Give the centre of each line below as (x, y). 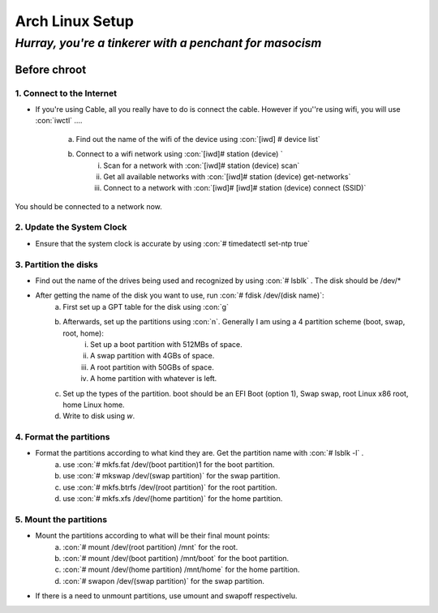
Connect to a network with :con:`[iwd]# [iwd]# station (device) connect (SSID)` (235, 188)
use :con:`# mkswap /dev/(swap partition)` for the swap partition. (172, 476)
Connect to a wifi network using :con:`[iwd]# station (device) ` (179, 154)
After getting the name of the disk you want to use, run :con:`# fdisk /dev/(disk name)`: (180, 295)
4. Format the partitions (62, 437)
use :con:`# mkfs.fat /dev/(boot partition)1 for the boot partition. (169, 464)
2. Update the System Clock (71, 227)
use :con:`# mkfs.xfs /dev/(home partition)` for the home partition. (173, 498)
